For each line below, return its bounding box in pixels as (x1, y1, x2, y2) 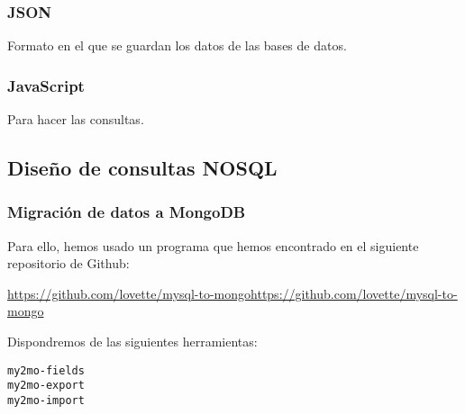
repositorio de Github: (7, 254, 130, 273)
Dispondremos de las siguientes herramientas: (7, 332, 258, 350)
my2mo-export (7, 379, 85, 392)
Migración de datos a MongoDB (7, 201, 246, 223)
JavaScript (7, 74, 85, 96)
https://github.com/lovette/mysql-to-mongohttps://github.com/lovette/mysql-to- (7, 283, 458, 302)
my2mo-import (7, 393, 85, 407)
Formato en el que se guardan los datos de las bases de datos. (7, 36, 347, 55)
